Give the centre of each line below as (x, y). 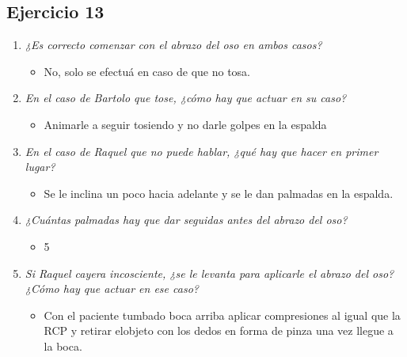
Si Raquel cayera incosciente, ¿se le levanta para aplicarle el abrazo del (196, 273)
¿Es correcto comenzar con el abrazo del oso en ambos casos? (173, 45)
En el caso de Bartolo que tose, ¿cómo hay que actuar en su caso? (186, 98)
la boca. (63, 346)
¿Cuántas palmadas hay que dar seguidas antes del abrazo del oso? (186, 220)
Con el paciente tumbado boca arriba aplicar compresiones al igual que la (222, 315)
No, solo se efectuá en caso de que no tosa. (147, 71)
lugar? (40, 167)
